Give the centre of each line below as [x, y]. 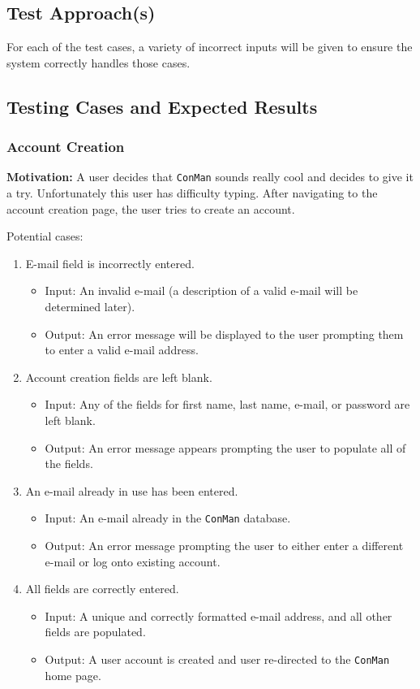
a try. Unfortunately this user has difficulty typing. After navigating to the [192, 193]
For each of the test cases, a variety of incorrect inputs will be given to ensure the [210, 47]
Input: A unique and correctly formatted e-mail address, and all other [219, 615]
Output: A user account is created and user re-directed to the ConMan [217, 659]
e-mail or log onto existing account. [133, 561]
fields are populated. [95, 632]
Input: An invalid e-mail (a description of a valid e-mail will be [201, 290]
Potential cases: [45, 236]
